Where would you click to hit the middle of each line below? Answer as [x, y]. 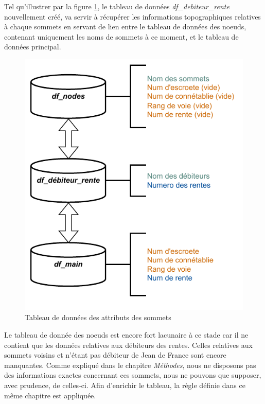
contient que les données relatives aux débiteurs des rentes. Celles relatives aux [128, 345]
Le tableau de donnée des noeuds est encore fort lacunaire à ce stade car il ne [126, 334]
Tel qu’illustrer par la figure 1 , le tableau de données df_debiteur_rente [117, 6]
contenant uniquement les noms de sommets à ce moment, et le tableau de [121, 36]
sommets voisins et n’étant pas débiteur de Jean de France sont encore [115, 355]
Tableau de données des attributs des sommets [98, 317]
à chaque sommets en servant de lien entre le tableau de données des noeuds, [125, 27]
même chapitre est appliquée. [50, 395]
